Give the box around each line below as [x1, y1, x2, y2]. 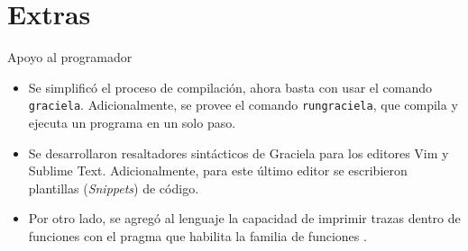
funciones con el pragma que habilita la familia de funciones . [28, 226, 367, 245]
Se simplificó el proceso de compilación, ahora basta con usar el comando [28, 77, 433, 96]
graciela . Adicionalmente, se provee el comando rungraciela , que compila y [28, 95, 458, 114]
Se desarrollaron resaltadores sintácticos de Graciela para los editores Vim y [28, 143, 449, 162]
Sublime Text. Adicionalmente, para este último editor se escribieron [28, 161, 408, 180]
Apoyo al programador [7, 48, 133, 67]
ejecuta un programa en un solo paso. [28, 112, 236, 131]
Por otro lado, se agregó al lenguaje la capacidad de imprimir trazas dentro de [28, 209, 461, 228]
